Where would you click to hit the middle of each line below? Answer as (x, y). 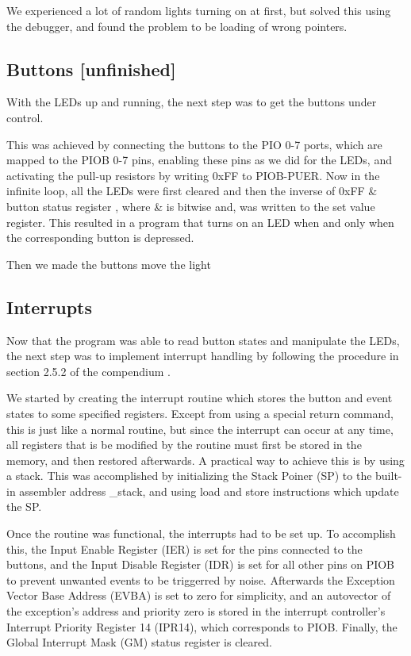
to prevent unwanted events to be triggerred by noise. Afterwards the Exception (201, 579)
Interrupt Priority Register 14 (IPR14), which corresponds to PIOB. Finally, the (202, 626)
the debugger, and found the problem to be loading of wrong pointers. (177, 26)
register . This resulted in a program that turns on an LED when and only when (200, 222)
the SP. (24, 506)
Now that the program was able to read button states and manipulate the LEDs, (203, 340)
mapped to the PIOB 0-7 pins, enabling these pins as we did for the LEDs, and (199, 160)
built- (389, 476)
